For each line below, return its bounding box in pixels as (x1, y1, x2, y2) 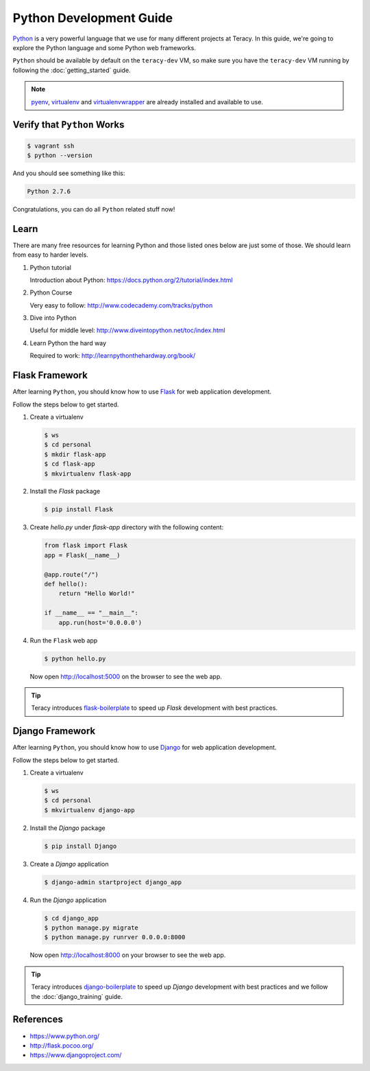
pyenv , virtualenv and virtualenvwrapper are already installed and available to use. (31, 97, 264, 106)
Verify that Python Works (12, 119, 125, 130)
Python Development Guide (12, 10, 173, 25)
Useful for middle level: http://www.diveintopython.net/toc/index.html (29, 326, 225, 334)
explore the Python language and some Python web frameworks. (12, 43, 197, 51)
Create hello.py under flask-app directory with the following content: (29, 523, 224, 531)
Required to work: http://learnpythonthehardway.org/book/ (29, 352, 196, 360)
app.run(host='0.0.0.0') (58, 619, 143, 626)
